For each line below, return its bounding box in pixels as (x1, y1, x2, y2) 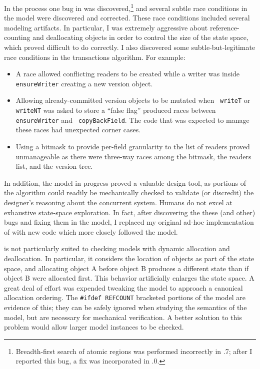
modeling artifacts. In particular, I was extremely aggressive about (4, 22, 208, 32)
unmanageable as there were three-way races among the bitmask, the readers (15, 151, 251, 161)
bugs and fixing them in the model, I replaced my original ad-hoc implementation (4, 217, 254, 227)
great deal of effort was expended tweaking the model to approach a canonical (4, 282, 243, 293)
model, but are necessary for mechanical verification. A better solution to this (4, 312, 242, 322)
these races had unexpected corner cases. (15, 124, 141, 135)
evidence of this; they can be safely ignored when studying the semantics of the (4, 302, 247, 312)
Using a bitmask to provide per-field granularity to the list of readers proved (15, 141, 250, 152)
